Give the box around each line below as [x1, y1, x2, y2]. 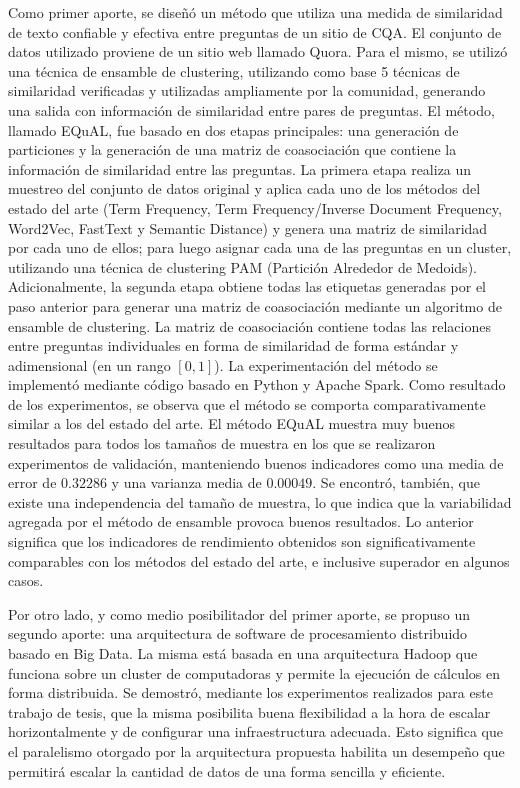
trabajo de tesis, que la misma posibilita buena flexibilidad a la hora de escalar [8, 701, 491, 722]
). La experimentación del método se [214, 354, 438, 375]
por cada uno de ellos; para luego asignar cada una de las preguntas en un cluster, [8, 237, 512, 258]
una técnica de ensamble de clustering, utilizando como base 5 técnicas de [8, 60, 460, 81]
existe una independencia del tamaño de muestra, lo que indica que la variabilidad [8, 491, 512, 512]
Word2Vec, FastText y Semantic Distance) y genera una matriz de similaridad [8, 217, 488, 238]
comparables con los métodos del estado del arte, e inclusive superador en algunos [8, 550, 510, 571]
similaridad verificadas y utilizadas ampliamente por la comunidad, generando [8, 80, 486, 101]
